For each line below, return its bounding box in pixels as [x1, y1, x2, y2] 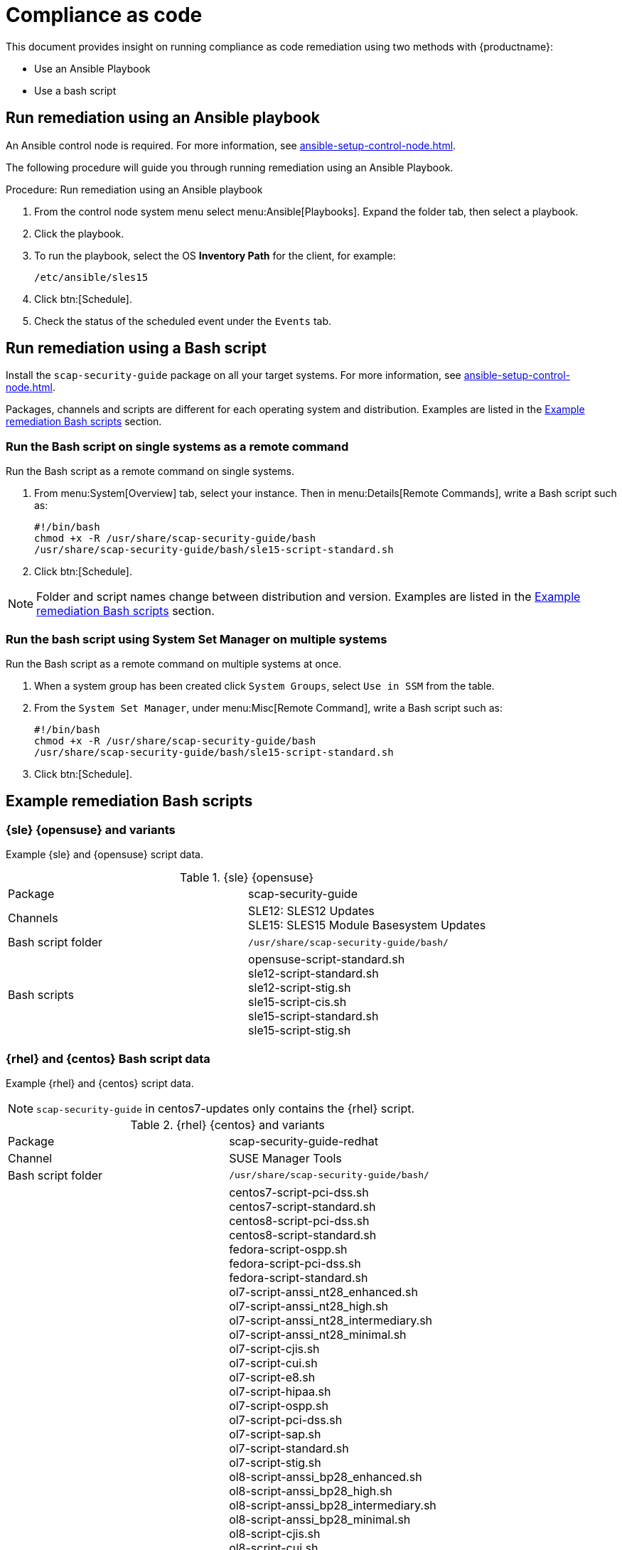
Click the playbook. [34, 227, 124, 240]
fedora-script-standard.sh [229, 1270, 368, 1285]
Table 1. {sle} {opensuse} [180, 870, 314, 885]
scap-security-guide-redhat [229, 1133, 378, 1148]
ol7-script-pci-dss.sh [229, 1412, 343, 1427]
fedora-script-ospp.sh [229, 1241, 348, 1256]
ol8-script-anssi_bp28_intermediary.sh [229, 1497, 436, 1512]
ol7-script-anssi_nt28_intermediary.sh [229, 1313, 433, 1327]
